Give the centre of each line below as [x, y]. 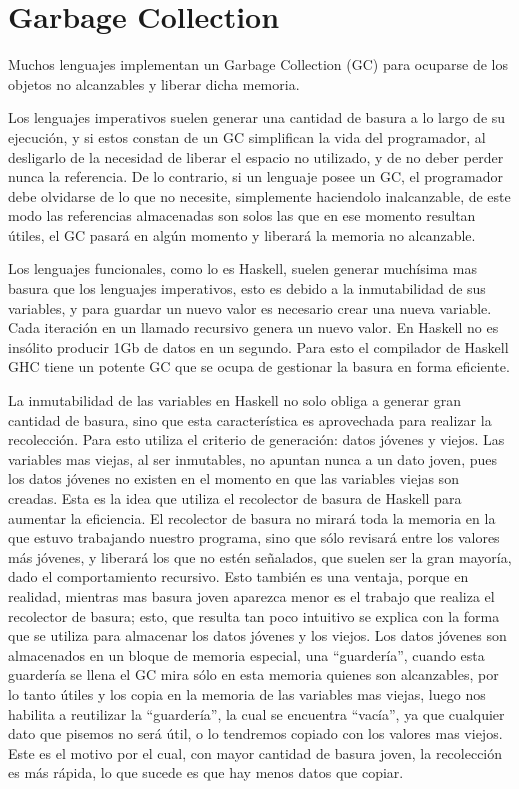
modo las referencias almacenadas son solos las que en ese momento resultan [242, 215]
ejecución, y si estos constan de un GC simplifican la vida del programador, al [247, 136]
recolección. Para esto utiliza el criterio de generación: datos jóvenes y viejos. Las [256, 439]
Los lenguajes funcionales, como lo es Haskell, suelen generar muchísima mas [243, 268]
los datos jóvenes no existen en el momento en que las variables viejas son [233, 478]
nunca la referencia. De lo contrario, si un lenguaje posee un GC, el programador [256, 176]
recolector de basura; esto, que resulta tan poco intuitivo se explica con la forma [254, 615]
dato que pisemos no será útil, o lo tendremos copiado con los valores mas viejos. [255, 733]
